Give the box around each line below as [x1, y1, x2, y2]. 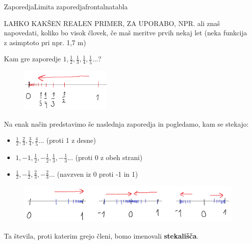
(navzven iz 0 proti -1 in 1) [57, 168, 138, 179]
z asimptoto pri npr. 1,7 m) [4, 37, 86, 47]
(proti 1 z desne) [46, 135, 96, 145]
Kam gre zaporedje [4, 54, 61, 64]
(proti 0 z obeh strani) [75, 152, 143, 162]
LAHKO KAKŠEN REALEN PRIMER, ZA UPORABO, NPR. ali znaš [4, 18, 220, 28]
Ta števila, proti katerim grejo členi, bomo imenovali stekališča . [4, 231, 199, 241]
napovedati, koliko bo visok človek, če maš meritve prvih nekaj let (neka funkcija [4, 27, 247, 38]
